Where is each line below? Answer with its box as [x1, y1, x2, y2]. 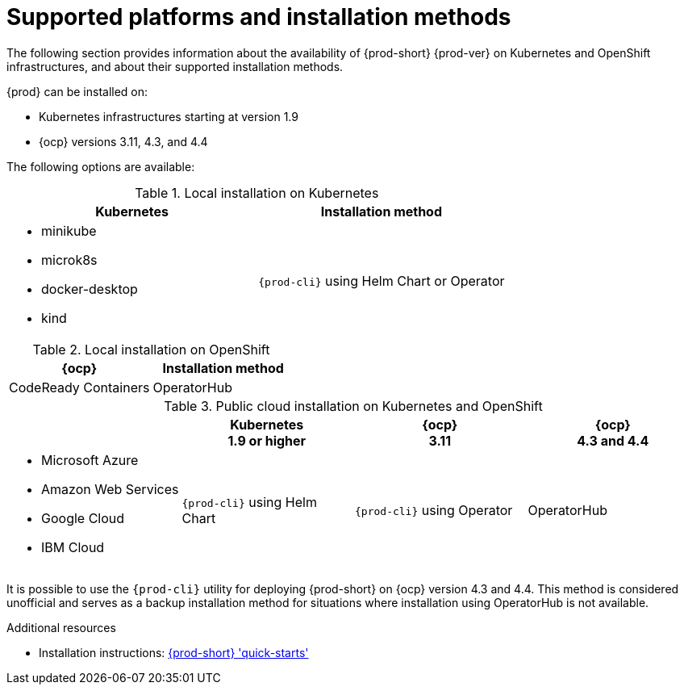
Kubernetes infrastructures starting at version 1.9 [39, 109, 298, 124]
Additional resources [6, 620, 116, 634]
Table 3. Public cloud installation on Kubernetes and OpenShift [164, 397, 543, 414]
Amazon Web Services [41, 480, 179, 497]
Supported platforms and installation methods [6, 3, 511, 31]
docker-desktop [41, 280, 138, 297]
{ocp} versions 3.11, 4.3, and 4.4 [39, 134, 208, 149]
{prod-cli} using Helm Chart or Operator [258, 272, 505, 289]
